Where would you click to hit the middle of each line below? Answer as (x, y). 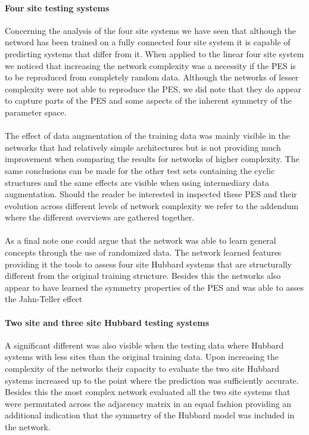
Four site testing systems (57, 7)
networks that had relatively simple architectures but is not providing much (143, 147)
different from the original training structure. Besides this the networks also (143, 276)
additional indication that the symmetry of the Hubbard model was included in (150, 415)
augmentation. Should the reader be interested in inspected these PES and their (151, 194)
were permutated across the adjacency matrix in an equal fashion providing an (148, 403)
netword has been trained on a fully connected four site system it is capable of (148, 42)
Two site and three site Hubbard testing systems (107, 322)
